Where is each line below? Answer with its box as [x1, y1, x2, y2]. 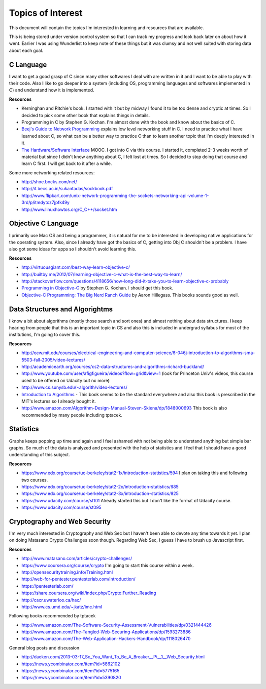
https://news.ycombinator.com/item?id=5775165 [21, 668, 120, 674]
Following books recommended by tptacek [9, 613, 96, 619]
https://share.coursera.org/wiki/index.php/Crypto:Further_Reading [21, 590, 156, 596]
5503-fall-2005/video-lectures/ [21, 357, 86, 363]
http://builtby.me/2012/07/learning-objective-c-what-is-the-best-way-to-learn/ [21, 271, 182, 277]
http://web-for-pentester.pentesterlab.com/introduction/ [21, 576, 135, 582]
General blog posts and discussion [9, 645, 80, 650]
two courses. [21, 477, 48, 483]
